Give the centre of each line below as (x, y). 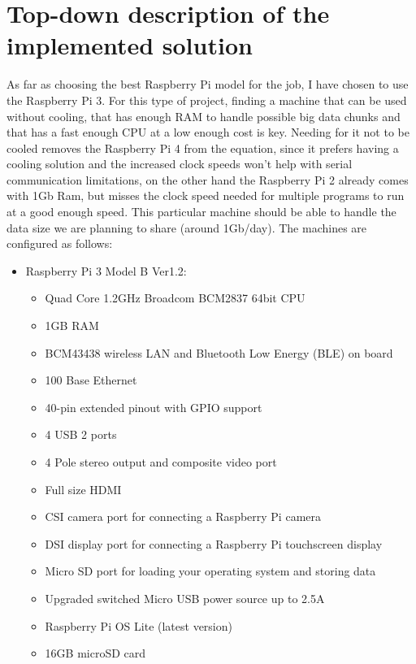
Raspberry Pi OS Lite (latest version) (139, 625)
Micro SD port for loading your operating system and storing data (210, 571)
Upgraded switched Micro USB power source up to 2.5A (185, 598)
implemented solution (130, 45)
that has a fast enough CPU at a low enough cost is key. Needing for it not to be (208, 132)
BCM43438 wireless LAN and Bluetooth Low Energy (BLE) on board (219, 352)
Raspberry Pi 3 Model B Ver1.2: (106, 270)
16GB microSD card (95, 653)
